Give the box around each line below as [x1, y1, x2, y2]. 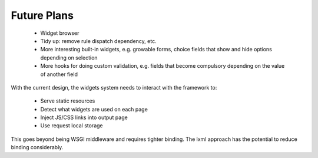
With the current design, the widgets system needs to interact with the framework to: [11, 84, 217, 91]
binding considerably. [11, 144, 64, 151]
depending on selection [40, 54, 98, 61]
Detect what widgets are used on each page [40, 106, 148, 113]
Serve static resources [40, 97, 95, 104]
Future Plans [11, 9, 74, 22]
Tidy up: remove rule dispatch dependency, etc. [40, 37, 157, 44]
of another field [40, 71, 78, 78]
